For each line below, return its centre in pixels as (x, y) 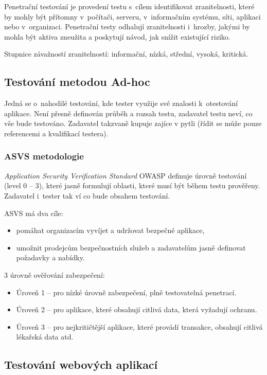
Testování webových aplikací (81, 364)
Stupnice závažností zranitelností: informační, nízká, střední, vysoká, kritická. (126, 54)
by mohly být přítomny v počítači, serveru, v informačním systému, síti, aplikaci (132, 16)
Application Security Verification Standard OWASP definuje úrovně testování (126, 175)
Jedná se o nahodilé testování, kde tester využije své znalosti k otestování (121, 103)
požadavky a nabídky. (50, 257)
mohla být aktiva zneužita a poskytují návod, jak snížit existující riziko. (117, 36)
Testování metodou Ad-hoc (77, 82)
